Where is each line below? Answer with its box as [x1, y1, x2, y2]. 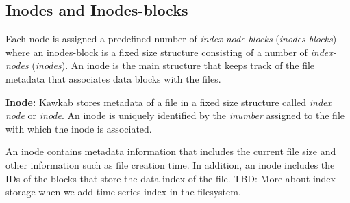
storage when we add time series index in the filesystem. [5, 185, 241, 199]
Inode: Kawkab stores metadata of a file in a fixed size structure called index [5, 94, 332, 109]
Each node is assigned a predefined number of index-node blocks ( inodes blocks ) [5, 31, 337, 46]
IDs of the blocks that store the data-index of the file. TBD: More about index [5, 171, 336, 185]
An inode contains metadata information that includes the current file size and [5, 144, 336, 159]
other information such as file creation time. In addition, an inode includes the [5, 157, 335, 172]
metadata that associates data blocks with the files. [5, 71, 221, 85]
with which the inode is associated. [5, 121, 152, 135]
